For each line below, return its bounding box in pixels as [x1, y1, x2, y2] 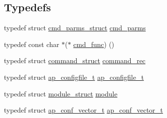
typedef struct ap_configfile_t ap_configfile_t [4, 71, 144, 82]
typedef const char [4, 39, 59, 49]
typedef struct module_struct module [4, 88, 117, 98]
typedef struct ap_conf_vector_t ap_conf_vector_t [4, 105, 163, 115]
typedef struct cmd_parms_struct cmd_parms [4, 23, 146, 33]
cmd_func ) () [73, 39, 114, 49]
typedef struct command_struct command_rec [4, 55, 146, 66]
